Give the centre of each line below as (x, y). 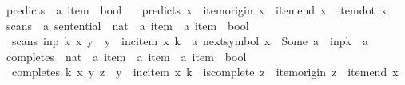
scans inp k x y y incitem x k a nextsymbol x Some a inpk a (190, 41)
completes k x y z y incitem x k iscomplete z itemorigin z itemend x (205, 72)
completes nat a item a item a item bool (126, 56)
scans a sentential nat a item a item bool (127, 25)
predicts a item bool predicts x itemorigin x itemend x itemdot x (197, 10)
